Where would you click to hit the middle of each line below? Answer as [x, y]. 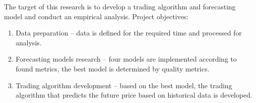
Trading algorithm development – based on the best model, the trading [124, 85]
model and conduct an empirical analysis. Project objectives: [96, 16]
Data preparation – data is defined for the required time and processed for [129, 33]
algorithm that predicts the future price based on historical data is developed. [134, 95]
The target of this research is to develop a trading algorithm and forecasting [120, 6]
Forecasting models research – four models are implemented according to [126, 59]
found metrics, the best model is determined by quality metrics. [112, 68]
